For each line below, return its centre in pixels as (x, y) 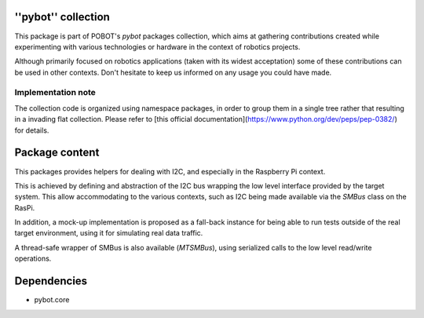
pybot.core (52, 300)
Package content (57, 153)
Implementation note (55, 93)
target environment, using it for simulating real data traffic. (109, 233)
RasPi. (25, 207)
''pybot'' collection (62, 17)
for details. (32, 130)
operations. (33, 258)
